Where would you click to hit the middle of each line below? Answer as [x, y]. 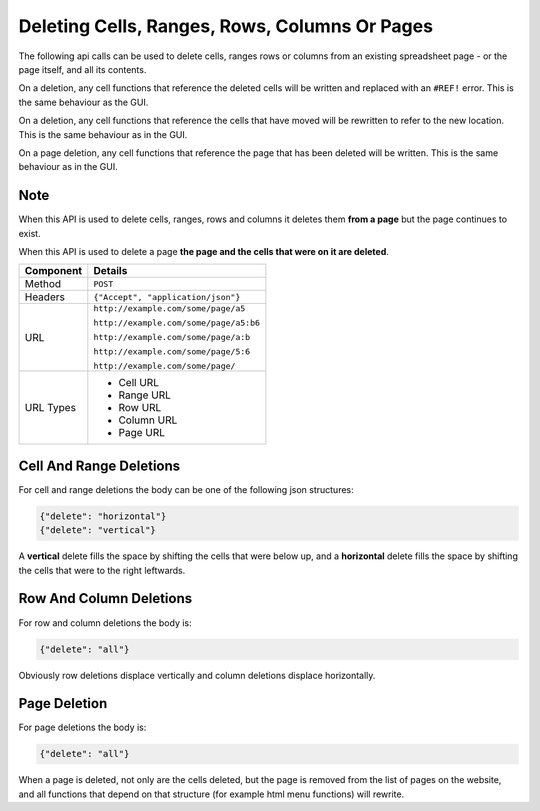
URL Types [50, 408]
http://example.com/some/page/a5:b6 [176, 323]
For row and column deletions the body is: [105, 622]
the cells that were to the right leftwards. [102, 570]
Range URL [145, 395]
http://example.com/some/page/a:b [172, 337]
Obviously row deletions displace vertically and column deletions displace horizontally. [197, 675]
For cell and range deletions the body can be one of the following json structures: [186, 489]
